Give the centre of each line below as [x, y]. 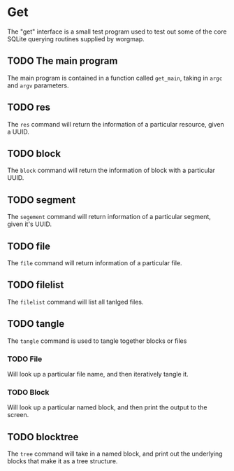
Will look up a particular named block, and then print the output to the [107, 407]
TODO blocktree [43, 437]
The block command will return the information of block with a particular [111, 170]
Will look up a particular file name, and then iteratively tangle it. [98, 374]
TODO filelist [36, 285]
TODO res [29, 107]
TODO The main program [63, 61]
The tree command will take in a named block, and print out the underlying [115, 454]
